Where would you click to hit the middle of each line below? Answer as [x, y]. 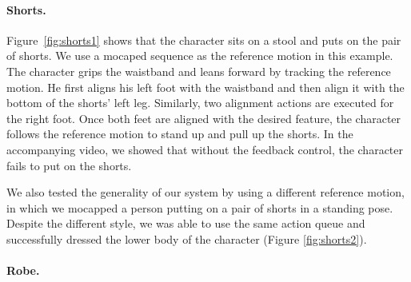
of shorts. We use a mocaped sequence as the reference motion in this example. [200, 56]
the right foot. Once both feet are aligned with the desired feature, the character [204, 118]
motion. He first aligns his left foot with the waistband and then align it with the [205, 87]
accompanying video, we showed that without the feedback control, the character [205, 149]
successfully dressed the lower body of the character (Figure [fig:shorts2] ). [187, 238]
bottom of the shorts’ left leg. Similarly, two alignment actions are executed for [200, 103]
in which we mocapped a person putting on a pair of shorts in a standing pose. [200, 207]
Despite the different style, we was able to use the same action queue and [186, 223]
